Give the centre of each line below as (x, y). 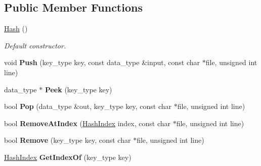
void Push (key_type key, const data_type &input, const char (102, 62)
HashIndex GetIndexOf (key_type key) (68, 157)
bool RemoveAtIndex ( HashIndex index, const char (88, 123)
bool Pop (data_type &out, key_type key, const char (88, 106)
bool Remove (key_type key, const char (68, 140)
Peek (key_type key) (78, 89)
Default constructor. (35, 45)
